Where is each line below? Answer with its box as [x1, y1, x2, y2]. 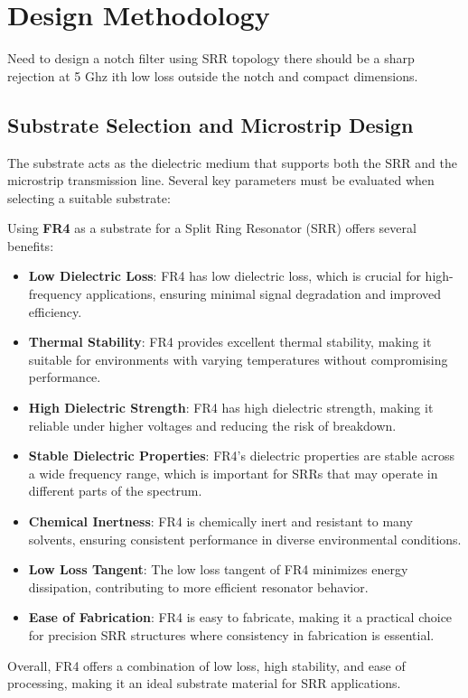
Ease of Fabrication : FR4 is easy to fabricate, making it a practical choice [28, 608, 453, 627]
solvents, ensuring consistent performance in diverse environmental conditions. [28, 529, 462, 548]
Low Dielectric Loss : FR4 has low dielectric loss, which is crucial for [28, 266, 421, 285]
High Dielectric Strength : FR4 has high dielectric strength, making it [28, 398, 434, 417]
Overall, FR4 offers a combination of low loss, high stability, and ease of [7, 656, 406, 675]
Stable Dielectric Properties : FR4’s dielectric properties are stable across [28, 446, 455, 465]
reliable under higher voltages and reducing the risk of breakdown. [28, 415, 397, 434]
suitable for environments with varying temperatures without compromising [28, 349, 448, 368]
